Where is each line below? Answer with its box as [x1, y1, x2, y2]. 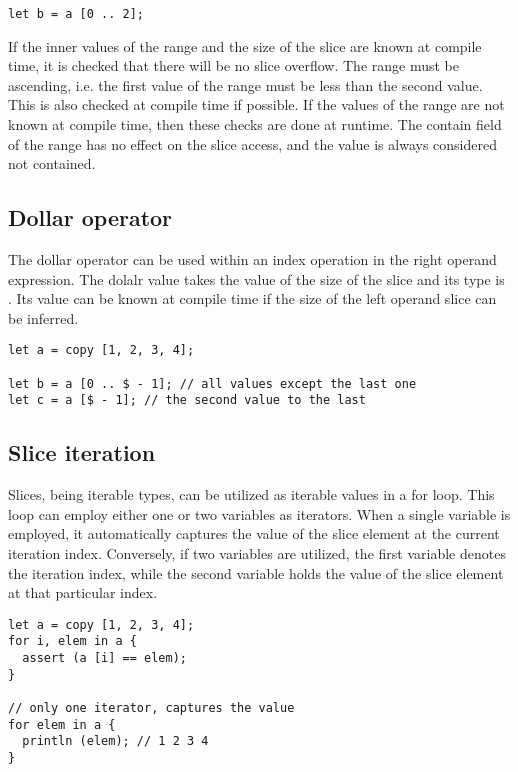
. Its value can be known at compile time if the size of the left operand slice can [8, 288, 497, 309]
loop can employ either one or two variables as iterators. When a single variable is [8, 503, 511, 524]
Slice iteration [8, 437, 156, 468]
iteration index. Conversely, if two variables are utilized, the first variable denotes [8, 543, 506, 563]
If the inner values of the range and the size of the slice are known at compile [8, 35, 482, 56]
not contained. [8, 153, 96, 174]
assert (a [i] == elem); [22, 651, 187, 666]
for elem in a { [8, 717, 116, 732]
